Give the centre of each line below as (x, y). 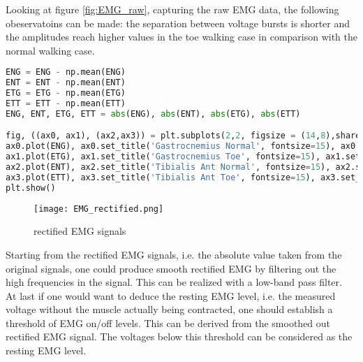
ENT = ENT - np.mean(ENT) (66, 83)
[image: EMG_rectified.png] (99, 209)
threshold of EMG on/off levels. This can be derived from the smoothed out (168, 323)
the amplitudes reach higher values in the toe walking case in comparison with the (182, 37)
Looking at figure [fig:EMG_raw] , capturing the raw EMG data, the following (172, 9)
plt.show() (31, 188)
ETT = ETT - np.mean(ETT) (66, 103)
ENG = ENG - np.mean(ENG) (66, 72)
